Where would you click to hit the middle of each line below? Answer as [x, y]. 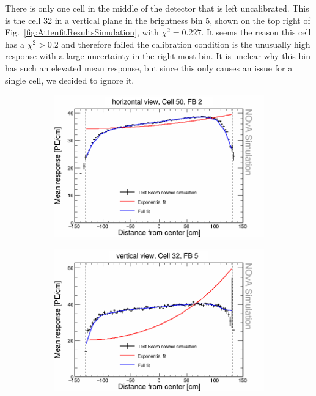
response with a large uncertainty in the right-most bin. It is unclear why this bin [158, 56]
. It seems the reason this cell [256, 32]
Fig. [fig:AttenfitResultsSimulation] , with [82, 32]
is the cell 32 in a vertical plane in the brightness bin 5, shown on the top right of [158, 20]
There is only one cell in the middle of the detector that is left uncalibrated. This [157, 8]
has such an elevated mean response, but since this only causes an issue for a [149, 68]
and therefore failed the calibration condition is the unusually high [186, 44]
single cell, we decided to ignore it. [70, 80]
